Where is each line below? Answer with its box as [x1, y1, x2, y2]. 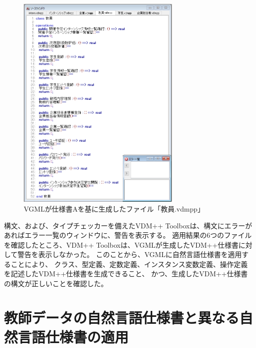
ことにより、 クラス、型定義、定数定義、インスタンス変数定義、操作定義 [10, 259, 248, 269]
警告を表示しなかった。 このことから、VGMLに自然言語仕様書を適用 [17, 249, 242, 260]
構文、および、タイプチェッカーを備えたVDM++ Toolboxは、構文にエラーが [4, 220, 252, 230]
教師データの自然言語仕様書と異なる [4, 307, 240, 327]
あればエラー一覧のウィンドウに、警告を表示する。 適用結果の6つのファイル [4, 230, 252, 240]
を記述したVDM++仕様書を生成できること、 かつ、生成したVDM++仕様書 [4, 268, 248, 279]
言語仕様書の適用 [18, 327, 129, 347]
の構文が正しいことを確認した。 [4, 278, 108, 289]
